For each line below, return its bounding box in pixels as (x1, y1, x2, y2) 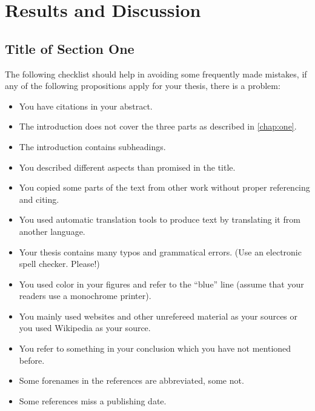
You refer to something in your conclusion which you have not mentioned (19, 342, 291, 355)
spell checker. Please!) (19, 257, 100, 270)
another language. (19, 225, 85, 237)
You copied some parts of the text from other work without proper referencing (19, 181, 310, 194)
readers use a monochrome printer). (19, 289, 151, 302)
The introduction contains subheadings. (19, 140, 166, 153)
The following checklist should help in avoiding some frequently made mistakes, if (5, 67, 307, 80)
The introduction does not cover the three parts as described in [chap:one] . (19, 120, 297, 133)
